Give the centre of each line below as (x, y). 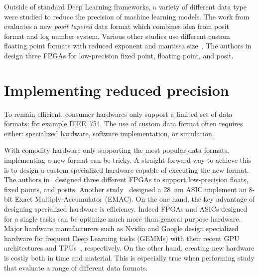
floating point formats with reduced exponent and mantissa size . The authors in (128, 46)
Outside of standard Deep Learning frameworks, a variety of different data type (125, 6)
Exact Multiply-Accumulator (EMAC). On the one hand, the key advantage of (135, 199)
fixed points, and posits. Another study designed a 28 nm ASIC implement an (125, 189)
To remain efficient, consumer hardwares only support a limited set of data (118, 114)
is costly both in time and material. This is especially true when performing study (129, 258)
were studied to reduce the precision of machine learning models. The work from (127, 16)
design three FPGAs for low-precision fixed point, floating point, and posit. (119, 55)
